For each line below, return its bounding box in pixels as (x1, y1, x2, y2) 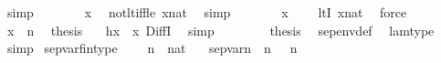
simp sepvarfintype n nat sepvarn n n (6, 38, 298, 58)
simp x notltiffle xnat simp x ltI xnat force (6, 3, 407, 21)
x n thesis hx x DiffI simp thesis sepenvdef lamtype (6, 20, 435, 39)
